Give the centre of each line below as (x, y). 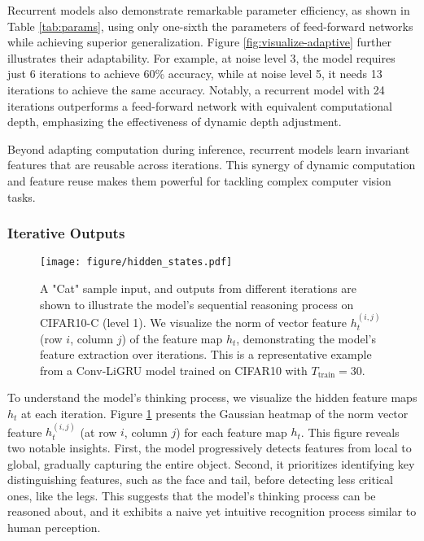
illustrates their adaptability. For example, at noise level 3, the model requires (201, 57)
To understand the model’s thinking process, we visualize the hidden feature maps (212, 397)
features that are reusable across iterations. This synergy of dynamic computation (212, 165)
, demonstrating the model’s (306, 338)
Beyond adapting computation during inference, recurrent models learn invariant (209, 148)
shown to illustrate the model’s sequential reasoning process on (197, 304)
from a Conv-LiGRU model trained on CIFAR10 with (174, 370)
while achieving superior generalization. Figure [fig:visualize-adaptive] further (199, 42)
